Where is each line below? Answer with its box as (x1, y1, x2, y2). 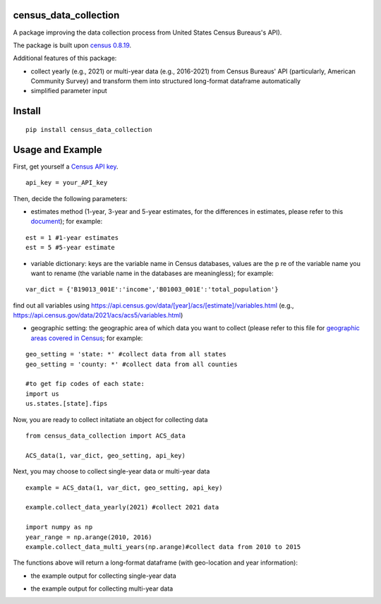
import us (25, 389, 59, 398)
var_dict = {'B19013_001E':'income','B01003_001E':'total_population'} (25, 286, 279, 294)
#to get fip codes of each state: (25, 380, 145, 388)
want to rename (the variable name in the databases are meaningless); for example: (30, 269, 274, 277)
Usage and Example (13, 143, 102, 155)
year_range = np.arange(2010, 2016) (25, 533, 152, 541)
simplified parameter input (30, 87, 107, 95)
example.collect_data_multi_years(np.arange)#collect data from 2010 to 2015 (25, 543, 301, 550)
